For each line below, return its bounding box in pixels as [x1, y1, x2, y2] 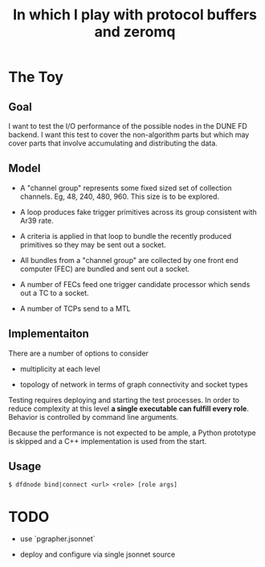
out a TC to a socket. [19, 288, 90, 298]
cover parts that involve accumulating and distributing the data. [8, 138, 218, 148]
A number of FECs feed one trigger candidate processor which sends [19, 279, 251, 289]
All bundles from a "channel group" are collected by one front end [19, 255, 238, 265]
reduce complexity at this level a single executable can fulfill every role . [8, 404, 249, 413]
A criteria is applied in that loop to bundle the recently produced [19, 231, 232, 240]
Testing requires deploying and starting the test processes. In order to [8, 395, 240, 405]
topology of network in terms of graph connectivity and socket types [19, 380, 248, 389]
